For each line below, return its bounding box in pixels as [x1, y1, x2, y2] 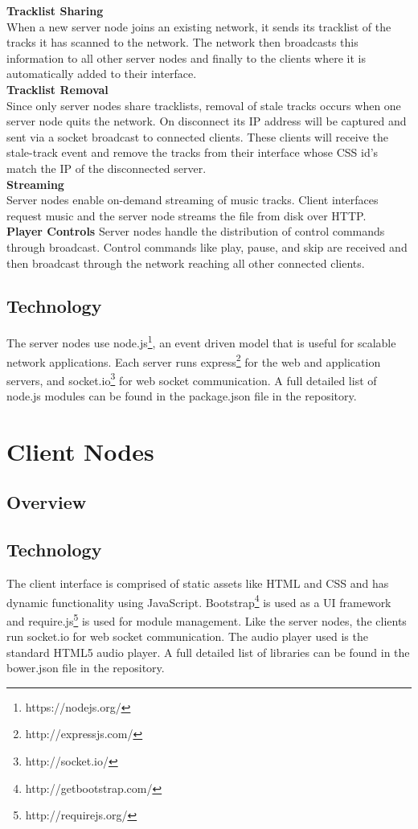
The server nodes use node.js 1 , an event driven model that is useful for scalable [6, 332, 396, 351]
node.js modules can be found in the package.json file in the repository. [6, 388, 357, 404]
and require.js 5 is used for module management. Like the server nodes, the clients [6, 609, 407, 629]
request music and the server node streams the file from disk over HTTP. [6, 207, 367, 224]
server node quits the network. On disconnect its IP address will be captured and [6, 113, 407, 129]
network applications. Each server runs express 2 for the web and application [6, 351, 381, 370]
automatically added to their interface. [6, 65, 197, 82]
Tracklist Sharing [6, 2, 104, 18]
